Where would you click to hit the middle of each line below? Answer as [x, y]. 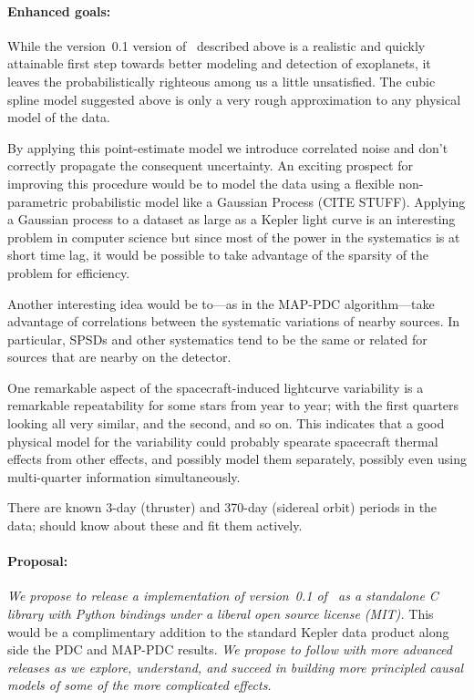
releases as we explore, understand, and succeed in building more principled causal [236, 667]
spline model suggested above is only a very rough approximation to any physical [234, 99]
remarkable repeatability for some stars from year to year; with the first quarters [233, 405]
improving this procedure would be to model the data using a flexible [201, 183]
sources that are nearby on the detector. [119, 357]
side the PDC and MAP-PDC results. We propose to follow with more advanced [230, 649]
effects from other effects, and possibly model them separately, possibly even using [237, 459]
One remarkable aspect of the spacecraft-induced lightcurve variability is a [216, 387]
